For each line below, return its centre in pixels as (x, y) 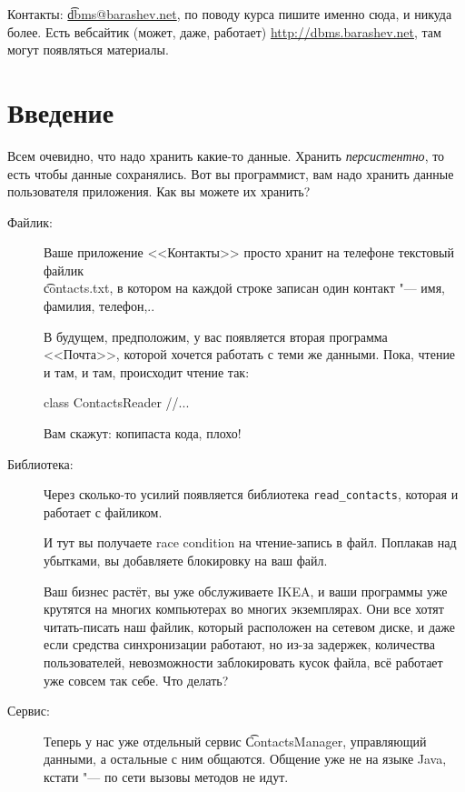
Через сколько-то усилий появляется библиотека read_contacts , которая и (251, 494)
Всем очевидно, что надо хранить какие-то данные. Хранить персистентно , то (226, 155)
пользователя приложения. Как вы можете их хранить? (159, 191)
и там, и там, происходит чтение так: (147, 371)
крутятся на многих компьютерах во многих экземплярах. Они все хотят (244, 609)
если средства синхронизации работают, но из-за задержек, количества (239, 644)
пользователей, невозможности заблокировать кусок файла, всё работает (243, 662)
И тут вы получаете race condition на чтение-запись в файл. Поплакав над (250, 542)
